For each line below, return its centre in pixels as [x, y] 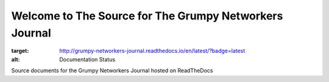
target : [20, 51]
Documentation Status [87, 59]
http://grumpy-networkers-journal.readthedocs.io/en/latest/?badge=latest [152, 51]
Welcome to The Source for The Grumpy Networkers [147, 16]
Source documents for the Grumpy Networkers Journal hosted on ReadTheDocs [112, 70]
